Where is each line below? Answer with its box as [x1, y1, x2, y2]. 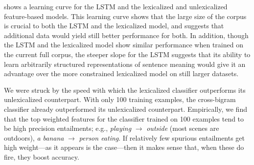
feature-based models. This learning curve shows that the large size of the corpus [4, 11, 247, 21]
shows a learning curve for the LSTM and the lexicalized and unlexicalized [4, 1, 228, 11]
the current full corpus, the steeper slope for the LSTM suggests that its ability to [4, 49, 251, 59]
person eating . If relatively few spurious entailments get [79, 132, 245, 143]
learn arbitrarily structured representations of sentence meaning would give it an [4, 59, 246, 69]
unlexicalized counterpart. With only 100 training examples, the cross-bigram [4, 94, 236, 104]
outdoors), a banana [4, 132, 64, 143]
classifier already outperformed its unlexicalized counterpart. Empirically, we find [4, 103, 247, 114]
